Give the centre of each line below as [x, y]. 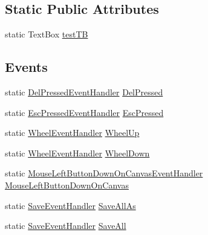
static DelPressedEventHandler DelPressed [84, 92]
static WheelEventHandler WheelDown [77, 153]
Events [26, 67]
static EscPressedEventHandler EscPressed [84, 112]
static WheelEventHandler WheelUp [72, 133]
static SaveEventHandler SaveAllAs [70, 205]
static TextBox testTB [47, 34]
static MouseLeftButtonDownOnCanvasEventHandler [104, 173]
